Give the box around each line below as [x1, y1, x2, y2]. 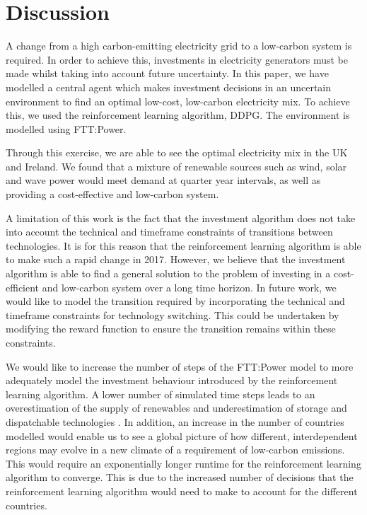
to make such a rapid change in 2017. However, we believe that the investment [6, 252, 346, 267]
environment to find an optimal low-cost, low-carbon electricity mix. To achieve [6, 93, 350, 108]
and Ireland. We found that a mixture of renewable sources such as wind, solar [6, 158, 347, 173]
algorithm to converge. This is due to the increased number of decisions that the [6, 470, 354, 485]
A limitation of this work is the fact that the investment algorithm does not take [6, 210, 356, 225]
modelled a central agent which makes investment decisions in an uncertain [6, 79, 332, 94]
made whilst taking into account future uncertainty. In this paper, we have [6, 66, 329, 81]
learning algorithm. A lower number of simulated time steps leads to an [6, 386, 315, 401]
